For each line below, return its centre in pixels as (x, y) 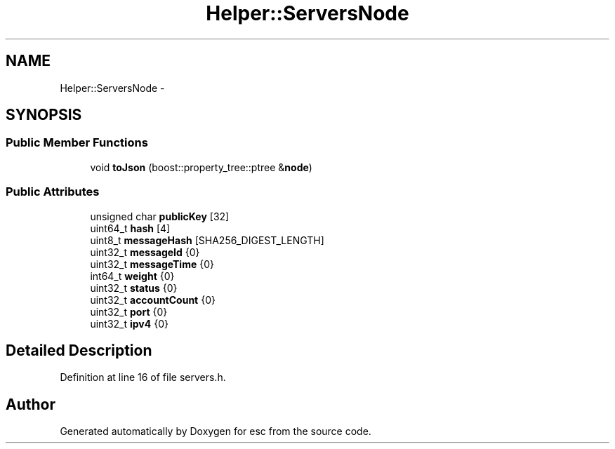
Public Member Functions (77, 143)
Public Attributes (53, 192)
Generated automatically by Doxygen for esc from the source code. (216, 431)
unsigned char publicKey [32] (160, 216)
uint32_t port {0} (129, 311)
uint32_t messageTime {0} (152, 264)
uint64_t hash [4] (130, 228)
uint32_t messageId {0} (145, 252)
